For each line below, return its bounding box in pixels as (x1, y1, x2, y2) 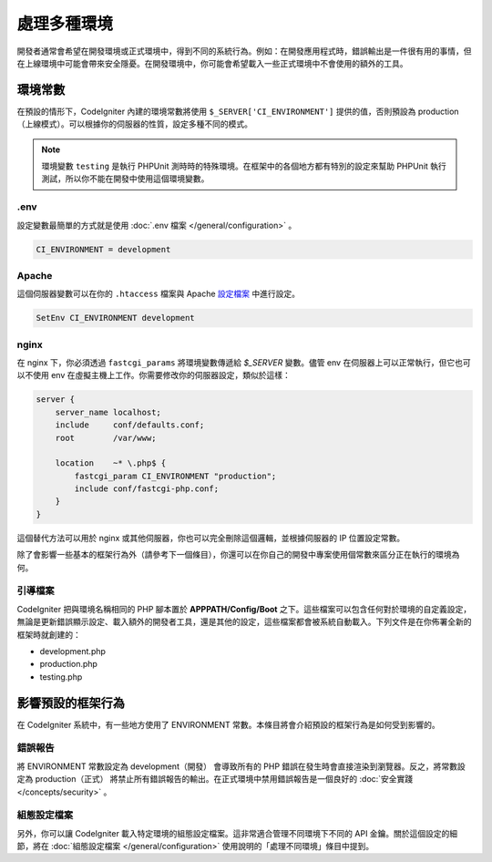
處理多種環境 (16, 14, 114, 34)
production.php (39, 659, 97, 670)
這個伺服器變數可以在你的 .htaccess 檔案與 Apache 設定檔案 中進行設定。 (16, 288, 301, 300)
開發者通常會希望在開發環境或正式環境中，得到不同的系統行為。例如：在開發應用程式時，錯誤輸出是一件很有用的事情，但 (16, 46, 472, 56)
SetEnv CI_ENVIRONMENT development (36, 313, 195, 323)
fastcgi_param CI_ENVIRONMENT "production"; (74, 470, 277, 481)
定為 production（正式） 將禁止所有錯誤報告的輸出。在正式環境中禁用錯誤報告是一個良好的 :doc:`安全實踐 (16, 774, 414, 785)
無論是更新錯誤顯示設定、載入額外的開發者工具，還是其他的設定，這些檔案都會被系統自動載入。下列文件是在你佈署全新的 (16, 616, 472, 628)
